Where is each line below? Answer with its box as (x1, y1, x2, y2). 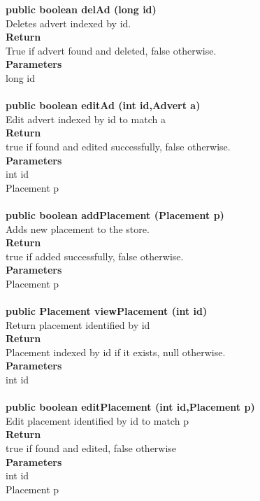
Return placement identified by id (6, 317, 150, 332)
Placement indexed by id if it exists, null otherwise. (6, 344, 226, 359)
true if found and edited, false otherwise (6, 441, 177, 455)
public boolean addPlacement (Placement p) (6, 207, 224, 222)
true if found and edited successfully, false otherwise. (6, 139, 231, 153)
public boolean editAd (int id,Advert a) (6, 98, 201, 113)
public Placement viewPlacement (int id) (6, 304, 208, 318)
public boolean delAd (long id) (6, 2, 157, 16)
